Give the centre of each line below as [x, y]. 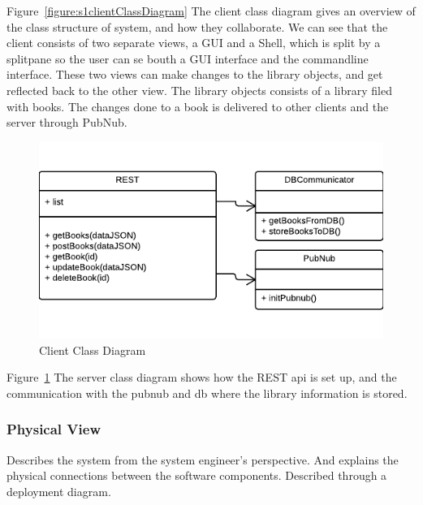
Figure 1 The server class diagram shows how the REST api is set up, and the [202, 377]
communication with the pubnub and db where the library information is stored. [207, 393]
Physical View [54, 429]
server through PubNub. [67, 122]
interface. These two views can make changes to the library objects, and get [195, 74]
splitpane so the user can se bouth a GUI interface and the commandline [188, 58]
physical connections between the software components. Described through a [197, 475]
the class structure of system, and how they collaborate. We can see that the [197, 26]
